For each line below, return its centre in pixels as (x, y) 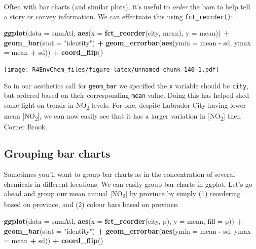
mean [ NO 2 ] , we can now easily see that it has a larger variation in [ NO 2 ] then (123, 116)
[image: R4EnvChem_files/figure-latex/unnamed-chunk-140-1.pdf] (112, 70)
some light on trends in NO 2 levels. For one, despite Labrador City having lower (125, 105)
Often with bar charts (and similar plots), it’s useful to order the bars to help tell (127, 6)
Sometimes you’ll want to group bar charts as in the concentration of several (120, 174)
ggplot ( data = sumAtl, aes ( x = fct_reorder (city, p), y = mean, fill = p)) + (124, 221)
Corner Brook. (26, 127)
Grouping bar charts (57, 153)
